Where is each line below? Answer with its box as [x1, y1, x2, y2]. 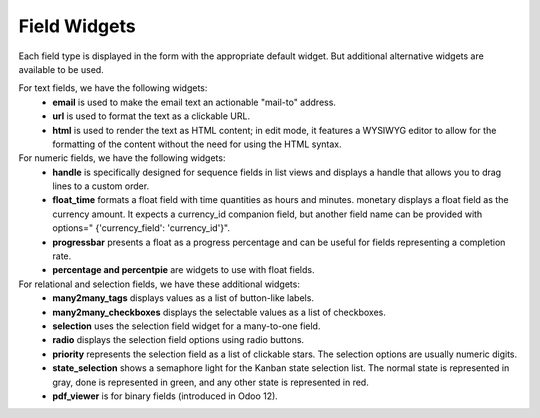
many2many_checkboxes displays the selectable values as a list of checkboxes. [52, 306, 387, 318]
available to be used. [18, 63, 104, 75]
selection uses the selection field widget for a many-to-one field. [52, 320, 321, 332]
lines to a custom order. [52, 180, 150, 192]
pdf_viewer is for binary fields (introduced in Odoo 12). [52, 390, 279, 402]
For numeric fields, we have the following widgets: [18, 152, 226, 164]
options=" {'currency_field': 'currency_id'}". [52, 222, 230, 234]
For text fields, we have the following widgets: [18, 82, 208, 94]
